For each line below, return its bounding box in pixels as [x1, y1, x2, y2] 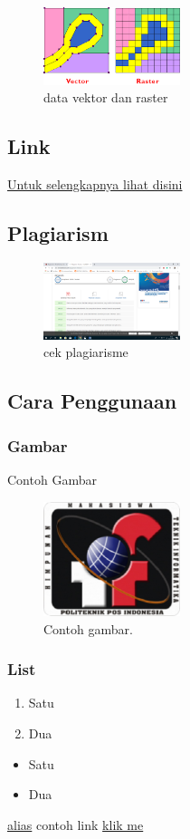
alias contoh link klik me [7, 815, 144, 834]
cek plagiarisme [43, 342, 128, 362]
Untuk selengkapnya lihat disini [7, 175, 183, 194]
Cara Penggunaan [7, 387, 177, 415]
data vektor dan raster [43, 88, 168, 107]
